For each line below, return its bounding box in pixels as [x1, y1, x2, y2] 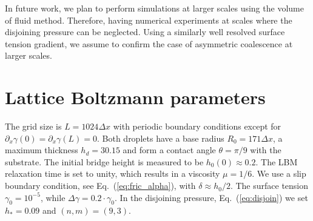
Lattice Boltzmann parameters [5, 85, 266, 110]
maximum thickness [5, 143, 78, 156]
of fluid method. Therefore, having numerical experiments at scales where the [5, 13, 292, 26]
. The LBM [255, 155, 298, 168]
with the [250, 143, 281, 156]
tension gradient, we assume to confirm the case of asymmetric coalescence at [5, 37, 293, 50]
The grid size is [5, 120, 62, 133]
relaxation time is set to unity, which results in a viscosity [5, 167, 220, 180]
